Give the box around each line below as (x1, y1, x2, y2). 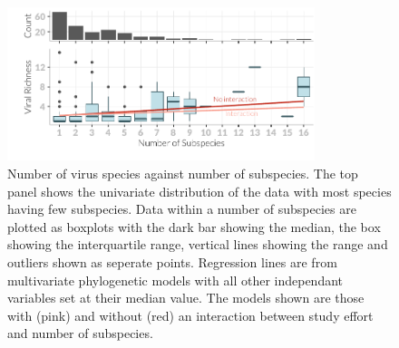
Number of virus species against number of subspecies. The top (7, 163, 358, 182)
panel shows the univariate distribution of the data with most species (7, 181, 392, 200)
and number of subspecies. (7, 324, 153, 343)
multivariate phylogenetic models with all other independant (7, 270, 344, 289)
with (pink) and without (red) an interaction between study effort (7, 305, 374, 324)
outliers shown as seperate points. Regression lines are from (7, 252, 337, 271)
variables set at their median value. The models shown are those (7, 288, 365, 307)
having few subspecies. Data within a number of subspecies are (7, 199, 356, 218)
